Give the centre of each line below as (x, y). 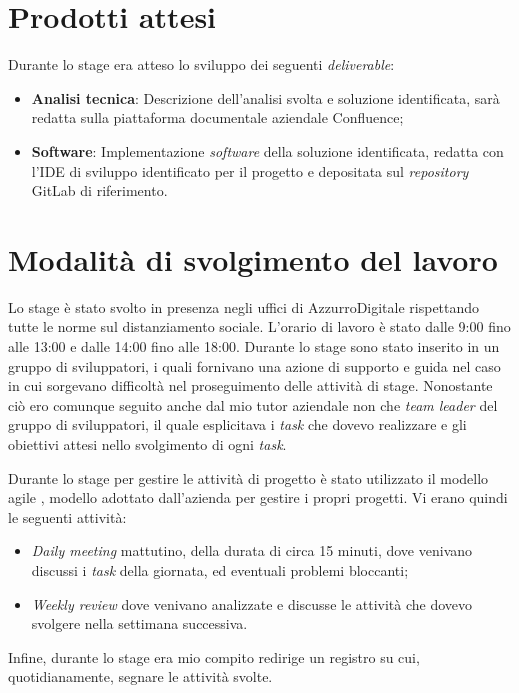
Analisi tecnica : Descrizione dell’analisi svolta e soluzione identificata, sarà (265, 97)
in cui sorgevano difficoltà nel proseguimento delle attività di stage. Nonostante (250, 385)
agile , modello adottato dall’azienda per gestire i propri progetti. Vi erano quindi (258, 497)
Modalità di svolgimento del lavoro (253, 258)
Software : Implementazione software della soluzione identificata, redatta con (267, 150)
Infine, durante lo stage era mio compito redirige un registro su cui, (214, 656)
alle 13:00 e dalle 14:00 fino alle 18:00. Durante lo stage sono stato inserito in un (254, 346)
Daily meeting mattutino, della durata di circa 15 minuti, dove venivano (252, 550)
